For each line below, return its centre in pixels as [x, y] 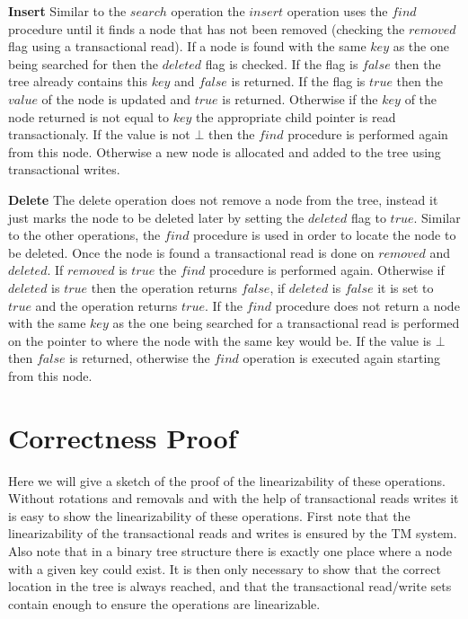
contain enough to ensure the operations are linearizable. [164, 603]
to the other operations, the [84, 235]
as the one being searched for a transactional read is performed [286, 323]
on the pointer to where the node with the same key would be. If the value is [220, 340]
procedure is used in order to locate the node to [325, 235]
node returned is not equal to [89, 116]
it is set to [406, 287]
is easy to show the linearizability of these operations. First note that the [209, 515]
